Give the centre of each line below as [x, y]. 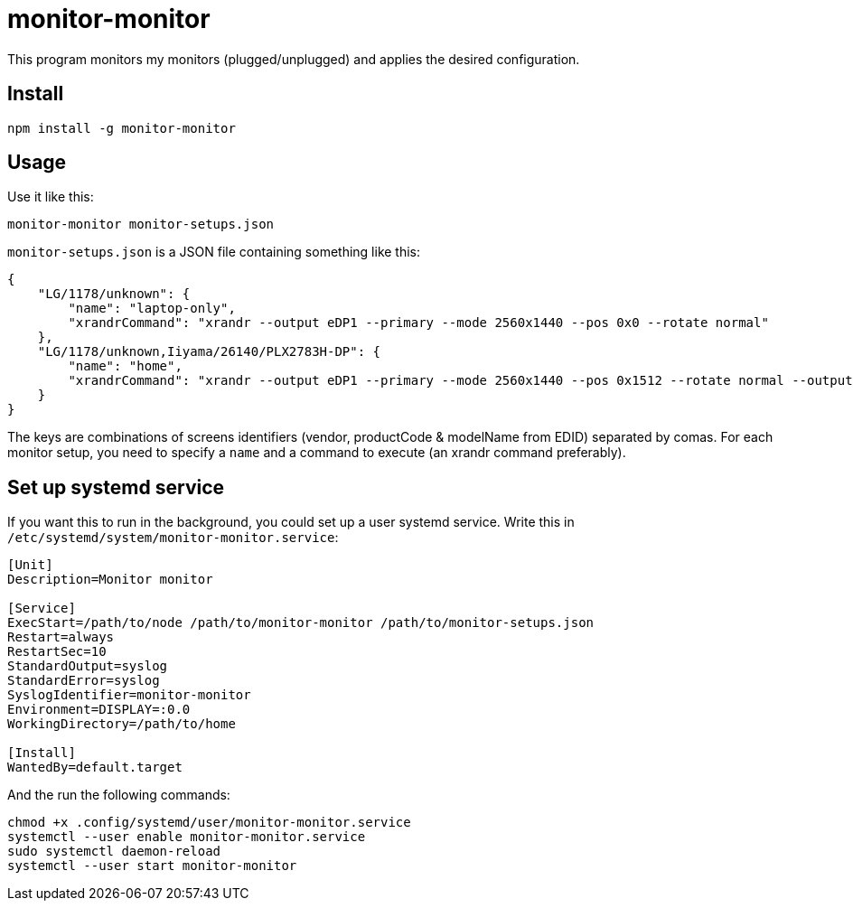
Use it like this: [51, 197]
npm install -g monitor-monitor [122, 128]
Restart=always [61, 637]
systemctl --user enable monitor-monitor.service [187, 837]
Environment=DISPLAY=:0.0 [99, 710]
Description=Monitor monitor [110, 580]
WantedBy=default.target [95, 768]
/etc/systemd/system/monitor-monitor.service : [173, 538]
